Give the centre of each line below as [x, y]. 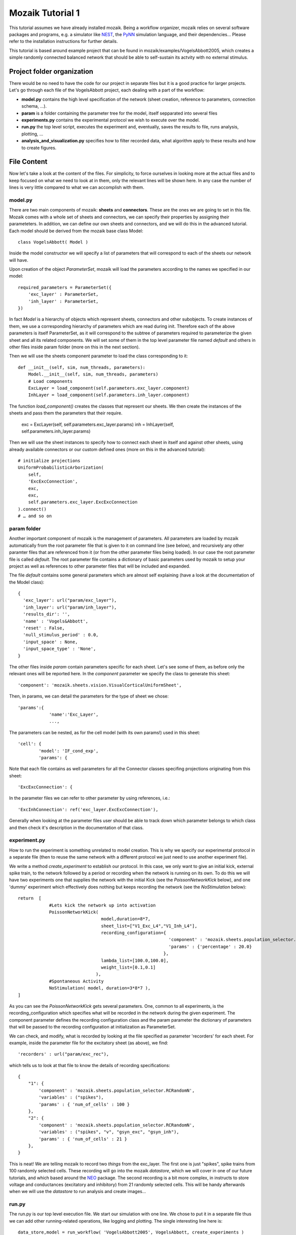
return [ [30, 898]
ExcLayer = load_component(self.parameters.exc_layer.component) [109, 388]
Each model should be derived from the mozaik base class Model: [76, 231]
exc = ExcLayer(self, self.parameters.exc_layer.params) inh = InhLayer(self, [98, 424]
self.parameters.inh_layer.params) [56, 431]
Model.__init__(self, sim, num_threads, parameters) [93, 374]
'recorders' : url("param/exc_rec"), [64, 1054]
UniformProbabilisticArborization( [61, 468]
